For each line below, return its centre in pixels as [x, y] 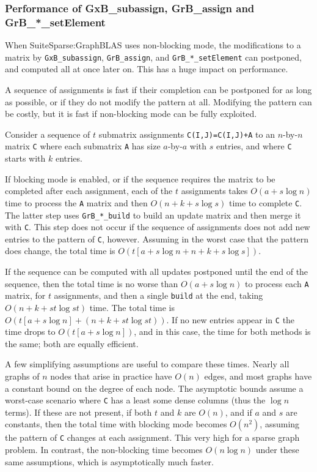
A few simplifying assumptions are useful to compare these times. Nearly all [147, 364]
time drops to [30, 332]
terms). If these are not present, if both [78, 412]
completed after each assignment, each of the [89, 191]
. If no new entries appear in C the [231, 319]
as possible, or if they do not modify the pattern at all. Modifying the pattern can [158, 101]
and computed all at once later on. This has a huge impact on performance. [147, 69]
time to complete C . [265, 202]
